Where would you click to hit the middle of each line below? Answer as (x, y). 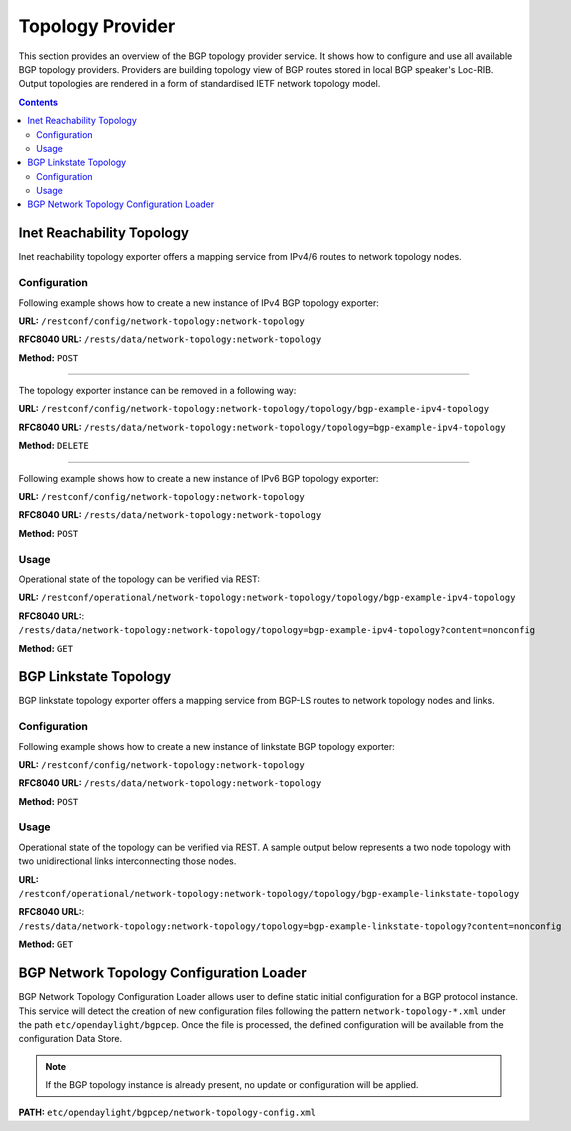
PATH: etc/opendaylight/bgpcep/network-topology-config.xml (167, 1112)
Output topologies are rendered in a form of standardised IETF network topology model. (199, 84)
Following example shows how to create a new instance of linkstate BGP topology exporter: (206, 746)
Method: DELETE (53, 446)
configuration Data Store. (70, 1039)
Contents (38, 102)
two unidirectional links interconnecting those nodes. (127, 861)
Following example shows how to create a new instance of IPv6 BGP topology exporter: (198, 478)
